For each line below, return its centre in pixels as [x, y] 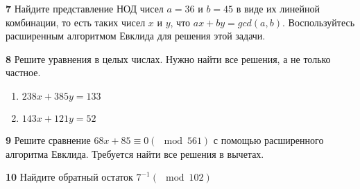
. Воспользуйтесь [318, 22]
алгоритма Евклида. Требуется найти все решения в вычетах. [135, 153]
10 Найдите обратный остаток [69, 177]
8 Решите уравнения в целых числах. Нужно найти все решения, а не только [168, 58]
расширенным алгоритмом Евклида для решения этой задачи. [136, 36]
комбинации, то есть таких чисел [76, 22]
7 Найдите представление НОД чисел [85, 8]
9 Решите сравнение [48, 139]
